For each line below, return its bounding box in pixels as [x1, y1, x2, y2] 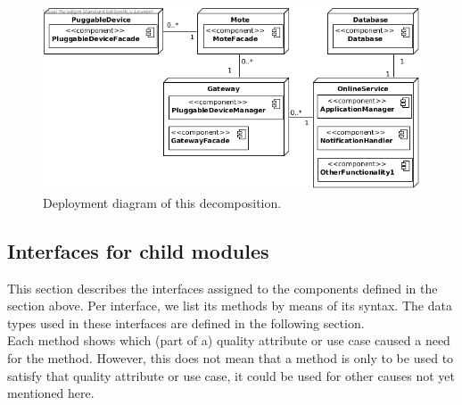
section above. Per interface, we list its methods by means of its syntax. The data [7, 296, 452, 315]
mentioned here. [7, 384, 95, 402]
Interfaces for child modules [7, 236, 269, 264]
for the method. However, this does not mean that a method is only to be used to [7, 349, 454, 368]
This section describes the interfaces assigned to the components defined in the [7, 278, 438, 297]
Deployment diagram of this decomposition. [43, 193, 282, 211]
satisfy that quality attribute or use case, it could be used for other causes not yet [7, 366, 455, 384]
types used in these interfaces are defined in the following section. [7, 313, 365, 332]
